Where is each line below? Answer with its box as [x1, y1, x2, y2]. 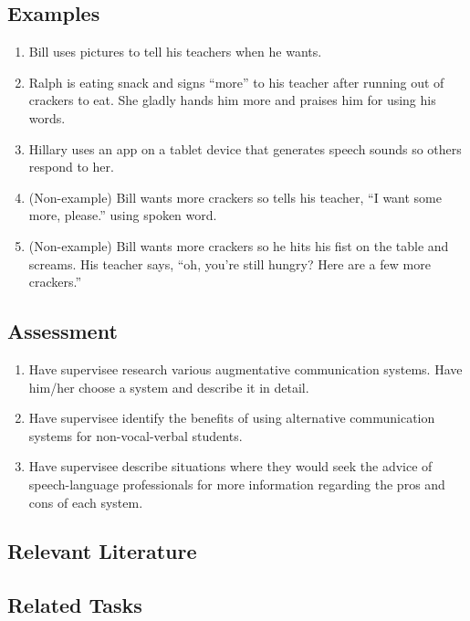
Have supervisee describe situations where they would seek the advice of [28, 457, 433, 476]
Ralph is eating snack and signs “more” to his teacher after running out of [28, 72, 444, 91]
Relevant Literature [7, 537, 197, 565]
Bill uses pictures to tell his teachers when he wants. [28, 42, 322, 61]
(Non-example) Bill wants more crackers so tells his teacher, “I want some [28, 187, 442, 206]
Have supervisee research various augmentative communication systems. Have [28, 359, 463, 378]
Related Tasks [7, 591, 142, 619]
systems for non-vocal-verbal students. [28, 426, 243, 445]
